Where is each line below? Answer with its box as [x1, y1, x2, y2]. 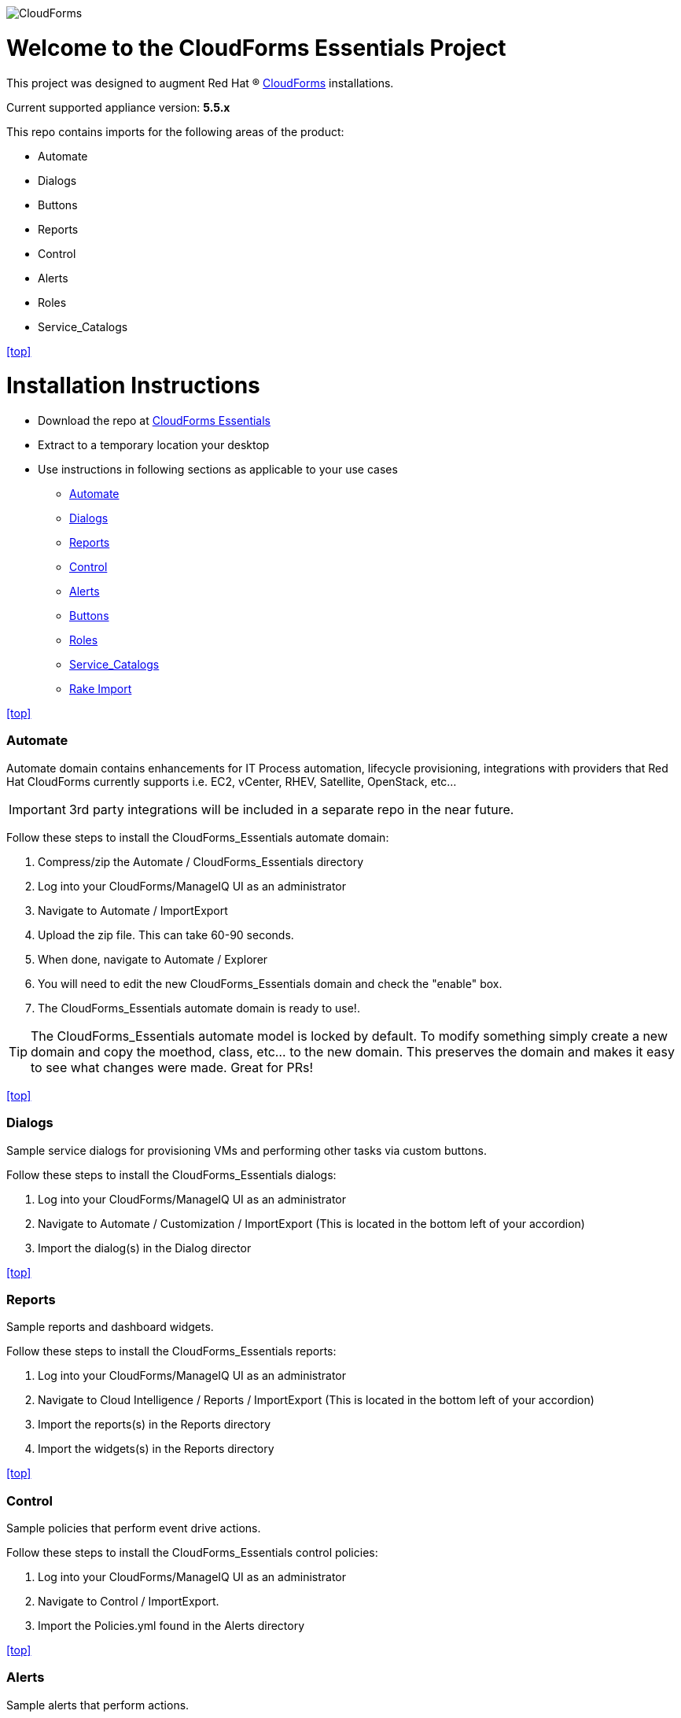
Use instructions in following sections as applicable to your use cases [38, 463, 398, 476]
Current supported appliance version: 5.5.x [6, 100, 230, 114]
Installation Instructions [6, 372, 260, 400]
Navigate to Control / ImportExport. [38, 1594, 219, 1608]
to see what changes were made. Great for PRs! [31, 1059, 314, 1075]
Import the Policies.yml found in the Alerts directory [38, 1619, 305, 1632]
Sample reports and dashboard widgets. [6, 1320, 214, 1334]
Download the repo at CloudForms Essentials [38, 414, 271, 427]
